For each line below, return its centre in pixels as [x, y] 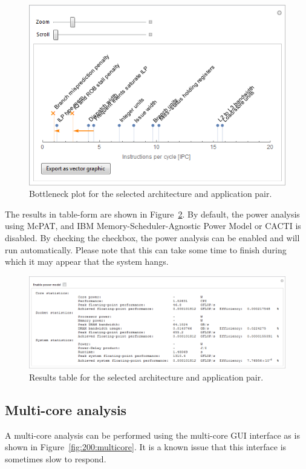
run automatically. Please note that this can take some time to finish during [146, 249]
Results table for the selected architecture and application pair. [146, 377]
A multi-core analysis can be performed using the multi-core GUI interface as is [152, 435]
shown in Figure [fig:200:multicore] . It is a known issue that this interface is [146, 447]
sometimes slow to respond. [56, 458]
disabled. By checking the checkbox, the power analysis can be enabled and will [152, 237]
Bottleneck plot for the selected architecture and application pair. [151, 194]
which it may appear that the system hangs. [87, 261]
